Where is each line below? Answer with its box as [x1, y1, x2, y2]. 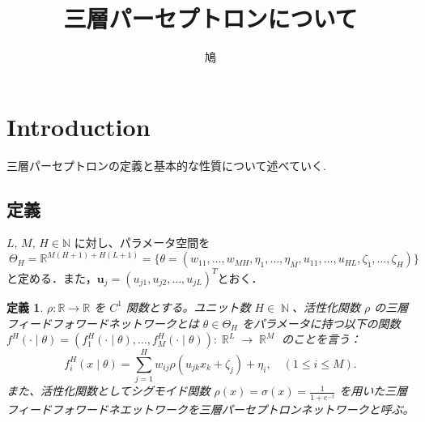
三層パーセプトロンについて [63, 2, 358, 35]
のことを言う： [282, 330, 362, 347]
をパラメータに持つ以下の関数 [242, 314, 401, 331]
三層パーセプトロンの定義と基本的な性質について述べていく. [6, 156, 326, 173]
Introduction [6, 109, 151, 143]
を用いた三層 [339, 382, 408, 399]
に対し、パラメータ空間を [74, 234, 210, 251]
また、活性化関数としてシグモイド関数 [6, 382, 210, 399]
